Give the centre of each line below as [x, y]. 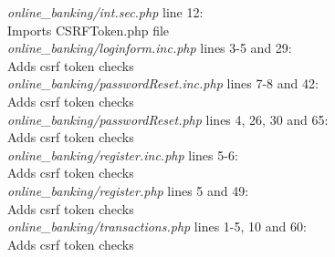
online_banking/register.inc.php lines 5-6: [123, 154]
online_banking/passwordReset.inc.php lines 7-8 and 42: [163, 83]
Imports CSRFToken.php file [89, 30]
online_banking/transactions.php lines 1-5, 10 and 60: [157, 226]
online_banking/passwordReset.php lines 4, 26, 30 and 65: [168, 119]
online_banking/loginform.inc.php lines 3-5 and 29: [150, 48]
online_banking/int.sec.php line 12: [105, 12]
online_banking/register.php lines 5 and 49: [128, 190]
